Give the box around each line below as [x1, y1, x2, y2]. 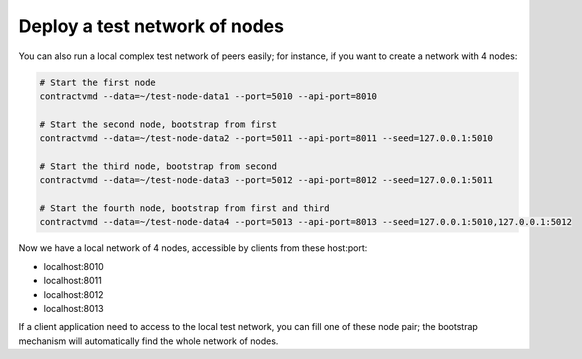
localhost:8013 [43, 302, 104, 314]
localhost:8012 [43, 288, 104, 300]
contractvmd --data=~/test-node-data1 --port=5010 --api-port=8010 [39, 90, 378, 102]
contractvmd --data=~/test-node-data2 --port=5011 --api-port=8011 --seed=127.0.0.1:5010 [39, 133, 494, 144]
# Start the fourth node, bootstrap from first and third [39, 203, 330, 214]
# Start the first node [39, 76, 157, 88]
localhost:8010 [43, 260, 104, 272]
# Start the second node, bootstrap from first [39, 118, 277, 130]
